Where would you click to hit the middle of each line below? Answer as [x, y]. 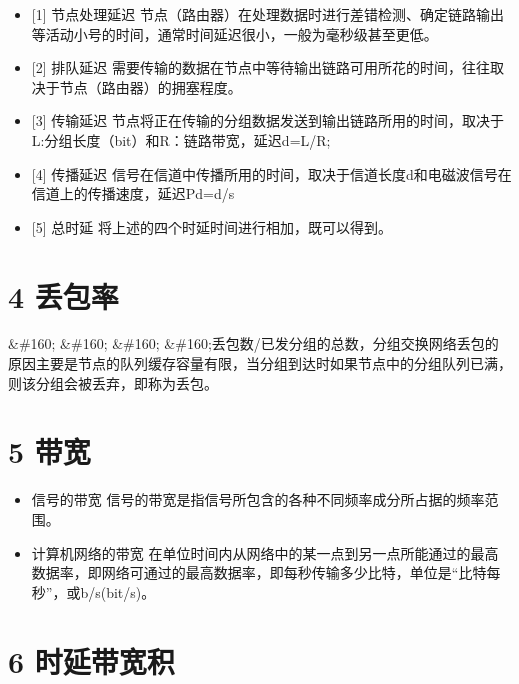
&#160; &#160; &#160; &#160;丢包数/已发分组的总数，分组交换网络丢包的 [253, 343]
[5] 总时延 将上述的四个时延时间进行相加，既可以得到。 [211, 226]
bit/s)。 [131, 591]
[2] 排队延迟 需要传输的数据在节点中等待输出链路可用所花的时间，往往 [260, 67]
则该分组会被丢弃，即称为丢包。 [113, 382]
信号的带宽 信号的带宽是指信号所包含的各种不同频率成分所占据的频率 [258, 499]
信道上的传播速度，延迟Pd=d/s [133, 193]
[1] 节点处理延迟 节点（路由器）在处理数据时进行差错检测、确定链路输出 [267, 14]
